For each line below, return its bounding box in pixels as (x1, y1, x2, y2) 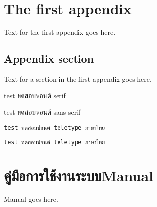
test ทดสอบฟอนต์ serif (4, 90, 66, 100)
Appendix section (4, 51, 94, 66)
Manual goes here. (4, 194, 58, 204)
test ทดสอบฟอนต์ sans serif (4, 107, 81, 117)
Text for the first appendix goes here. (4, 27, 116, 37)
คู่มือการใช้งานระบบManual (4, 165, 154, 185)
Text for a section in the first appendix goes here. (4, 73, 152, 84)
